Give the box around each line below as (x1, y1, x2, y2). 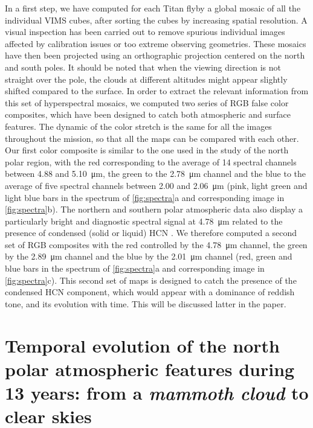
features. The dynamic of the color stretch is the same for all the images (5, 120, 272, 132)
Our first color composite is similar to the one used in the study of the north (5, 144, 289, 156)
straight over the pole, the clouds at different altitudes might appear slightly (5, 72, 288, 85)
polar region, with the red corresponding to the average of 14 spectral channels (5, 155, 297, 168)
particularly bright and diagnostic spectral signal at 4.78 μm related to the (5, 214, 283, 227)
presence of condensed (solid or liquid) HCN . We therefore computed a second (5, 226, 297, 239)
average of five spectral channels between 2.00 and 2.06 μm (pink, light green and (5, 179, 308, 191)
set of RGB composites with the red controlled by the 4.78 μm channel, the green (5, 238, 308, 251)
